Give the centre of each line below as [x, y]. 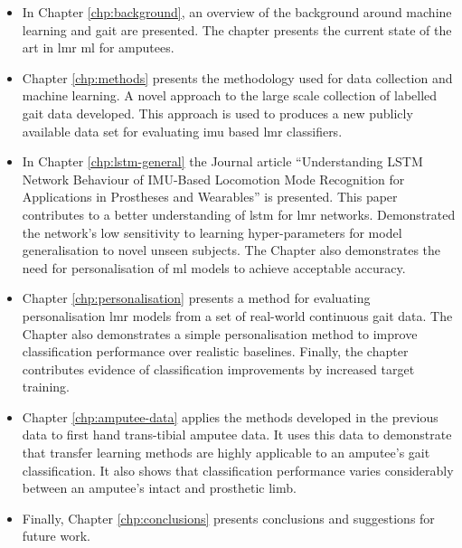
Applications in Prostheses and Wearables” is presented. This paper [210, 197]
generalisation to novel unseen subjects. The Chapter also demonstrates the [231, 250]
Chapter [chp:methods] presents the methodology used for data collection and [237, 77]
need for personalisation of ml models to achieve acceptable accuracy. [214, 267]
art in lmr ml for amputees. [98, 47]
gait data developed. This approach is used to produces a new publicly [217, 113]
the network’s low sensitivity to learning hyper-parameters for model [212, 232]
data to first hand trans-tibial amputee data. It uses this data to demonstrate [237, 435]
